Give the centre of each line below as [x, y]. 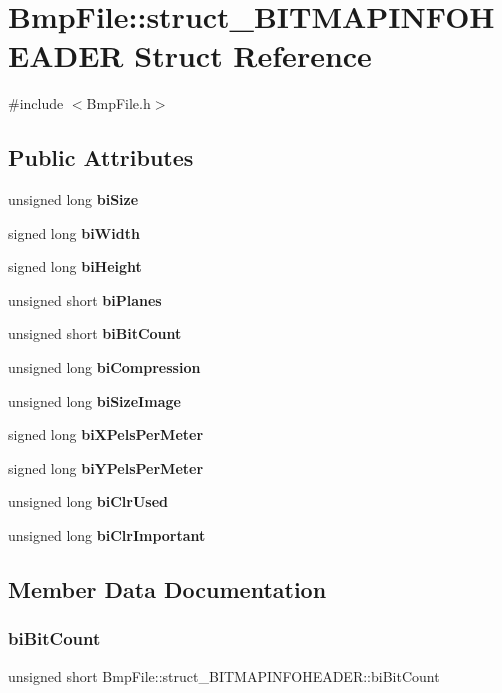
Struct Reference [253, 55]
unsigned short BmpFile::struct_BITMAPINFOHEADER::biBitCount [224, 675]
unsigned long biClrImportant [107, 535]
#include [36, 103]
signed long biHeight [75, 266]
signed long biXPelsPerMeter [106, 434]
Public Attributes [101, 157]
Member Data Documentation [167, 589]
